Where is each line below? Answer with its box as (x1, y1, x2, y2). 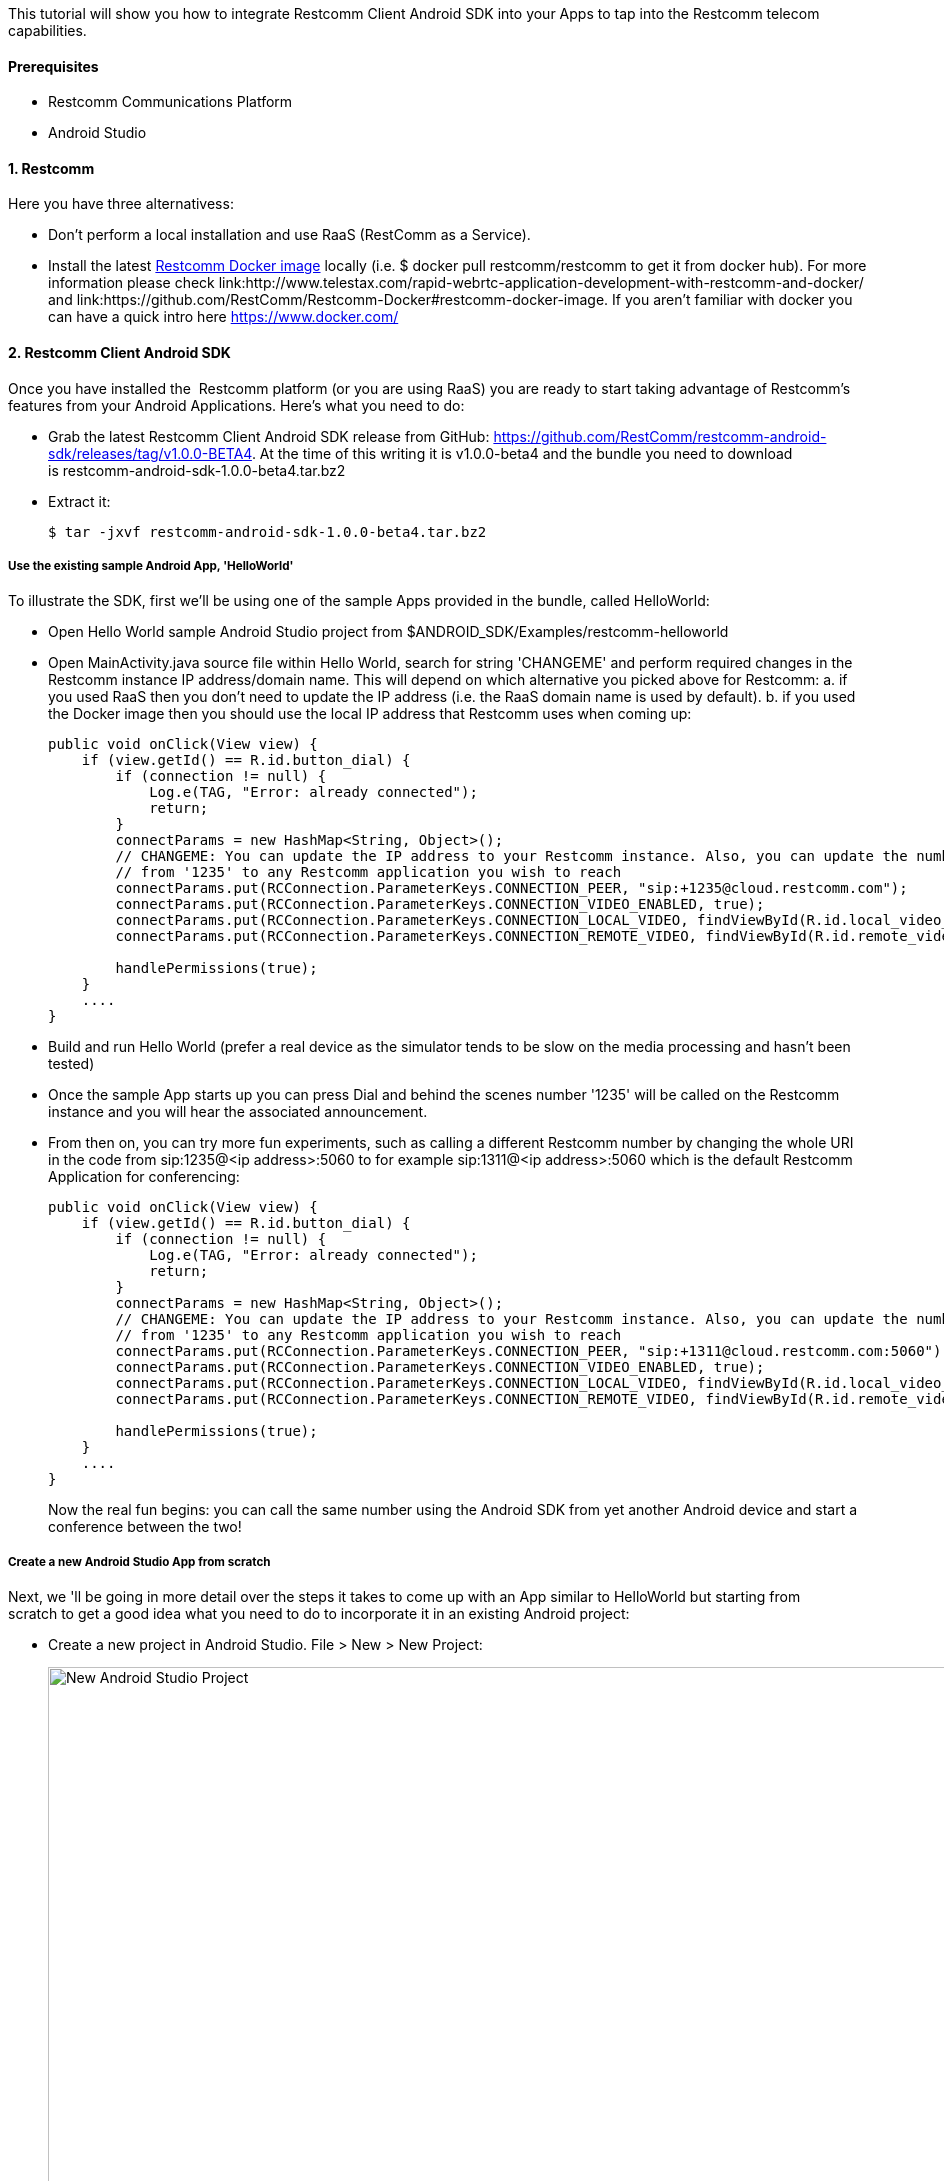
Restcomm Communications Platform (48, 93, 293, 111)
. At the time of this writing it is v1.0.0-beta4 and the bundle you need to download (251, 444, 793, 462)
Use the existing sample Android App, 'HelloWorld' (8, 559, 294, 574)
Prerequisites (8, 57, 99, 75)
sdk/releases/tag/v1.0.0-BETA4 (48, 444, 252, 462)
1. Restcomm (8, 159, 95, 177)
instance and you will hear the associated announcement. (48, 1103, 428, 1121)
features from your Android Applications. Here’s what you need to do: (8, 396, 465, 414)
